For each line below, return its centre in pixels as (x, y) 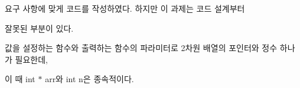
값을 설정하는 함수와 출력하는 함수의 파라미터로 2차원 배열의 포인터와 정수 (141, 48)
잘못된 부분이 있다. (39, 28)
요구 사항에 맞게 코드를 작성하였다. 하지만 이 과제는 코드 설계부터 (125, 8)
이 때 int (20, 79)
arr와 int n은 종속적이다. (89, 79)
